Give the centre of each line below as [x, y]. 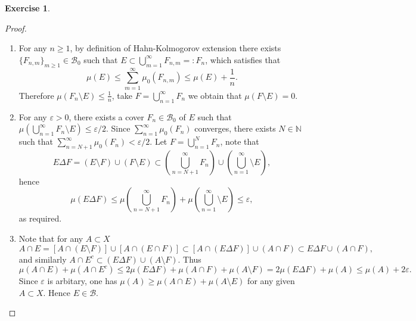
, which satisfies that [243, 59]
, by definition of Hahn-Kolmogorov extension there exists [176, 48]
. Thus [190, 259]
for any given [271, 281]
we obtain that [215, 95]
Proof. [16, 28]
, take [122, 95]
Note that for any [51, 239]
